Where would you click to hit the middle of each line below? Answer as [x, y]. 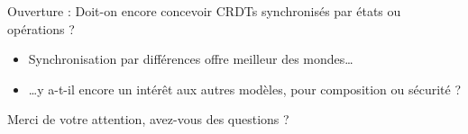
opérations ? [41, 28]
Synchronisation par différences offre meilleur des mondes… [191, 59]
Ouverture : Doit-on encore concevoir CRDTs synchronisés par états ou [204, 11]
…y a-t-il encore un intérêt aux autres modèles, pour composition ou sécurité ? [245, 89]
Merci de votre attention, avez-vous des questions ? [148, 119]
